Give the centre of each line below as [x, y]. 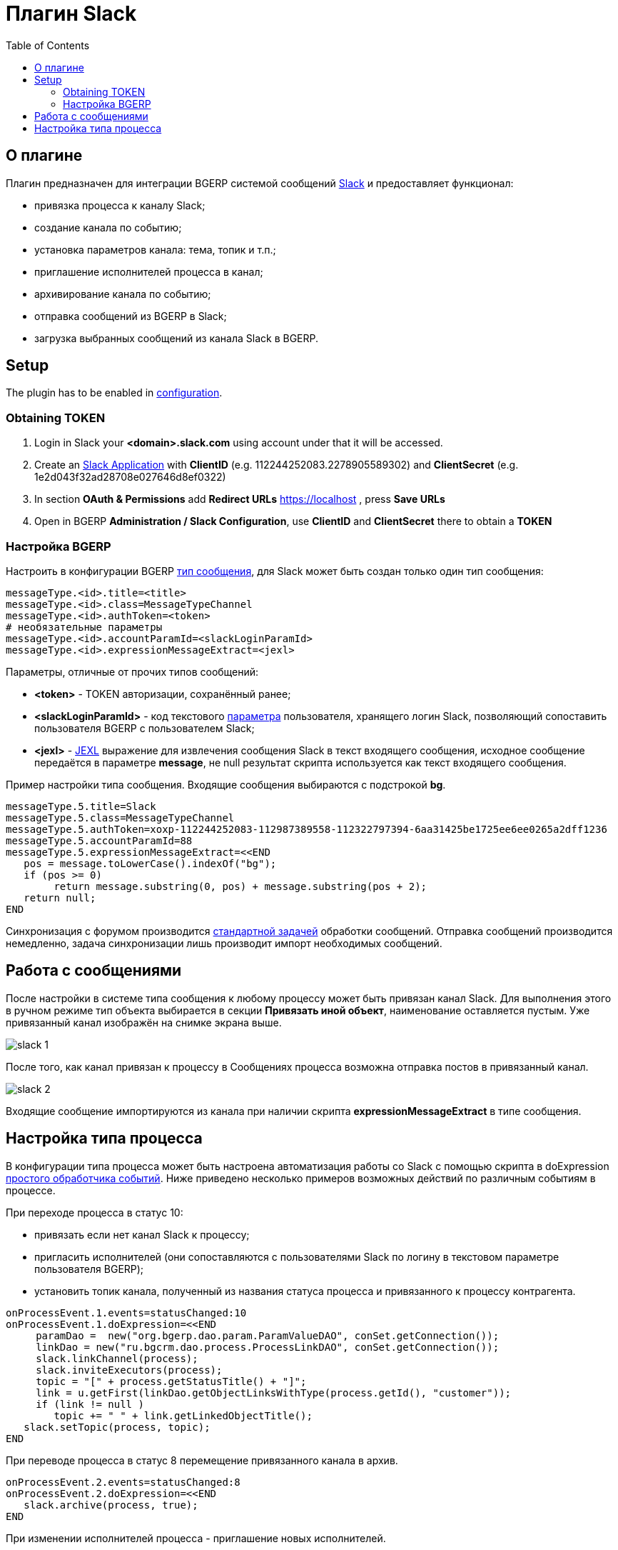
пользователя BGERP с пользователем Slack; [145, 728]
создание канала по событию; [108, 227]
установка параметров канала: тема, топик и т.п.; [155, 249]
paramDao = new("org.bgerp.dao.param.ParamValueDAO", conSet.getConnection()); [268, 1335]
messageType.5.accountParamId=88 [99, 840]
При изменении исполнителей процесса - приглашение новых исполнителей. [196, 1538]
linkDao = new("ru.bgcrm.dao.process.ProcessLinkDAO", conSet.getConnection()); [268, 1347]
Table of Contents [48, 45]
